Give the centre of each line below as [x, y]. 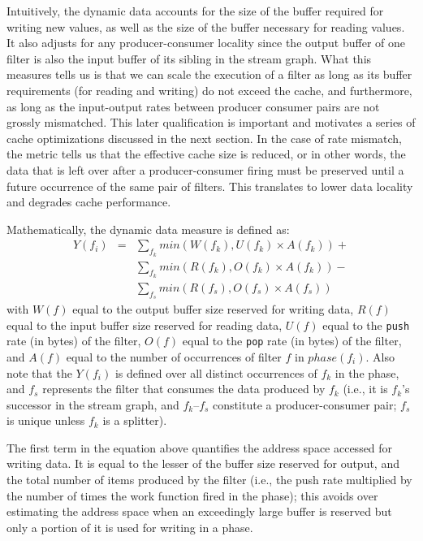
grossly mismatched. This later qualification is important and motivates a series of [211, 122]
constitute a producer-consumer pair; [305, 404]
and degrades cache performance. [89, 202]
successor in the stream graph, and [93, 404]
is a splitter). [135, 420]
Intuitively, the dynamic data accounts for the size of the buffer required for [195, 11]
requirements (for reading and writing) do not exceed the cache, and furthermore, [209, 90]
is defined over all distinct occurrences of [216, 372]
